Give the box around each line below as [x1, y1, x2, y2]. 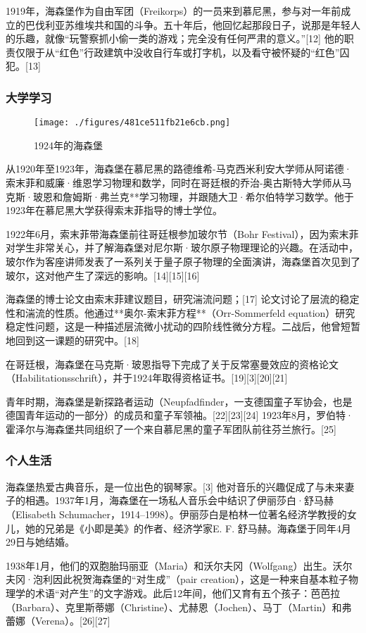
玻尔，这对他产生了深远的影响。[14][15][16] [6, 268, 200, 282]
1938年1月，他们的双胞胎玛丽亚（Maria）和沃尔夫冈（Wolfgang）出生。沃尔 [6, 558, 353, 572]
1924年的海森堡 [34, 137, 103, 152]
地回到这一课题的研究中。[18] [6, 332, 139, 347]
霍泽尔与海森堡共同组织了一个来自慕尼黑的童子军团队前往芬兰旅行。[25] [6, 421, 336, 436]
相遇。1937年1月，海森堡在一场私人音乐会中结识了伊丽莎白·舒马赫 [25, 493, 334, 508]
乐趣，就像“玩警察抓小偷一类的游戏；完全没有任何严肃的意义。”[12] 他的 [15, 31, 344, 46]
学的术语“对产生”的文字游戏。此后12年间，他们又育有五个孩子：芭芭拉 [15, 585, 341, 600]
